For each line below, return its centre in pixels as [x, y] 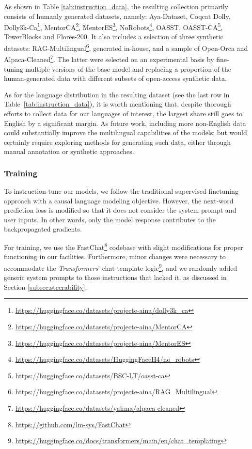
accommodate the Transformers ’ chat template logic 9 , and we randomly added [121, 267]
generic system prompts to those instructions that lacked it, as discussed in [115, 277]
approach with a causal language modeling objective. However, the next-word [119, 200]
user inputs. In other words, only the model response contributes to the [110, 219]
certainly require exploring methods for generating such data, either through [117, 142]
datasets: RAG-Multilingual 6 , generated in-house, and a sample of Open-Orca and [126, 47]
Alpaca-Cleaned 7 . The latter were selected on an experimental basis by [109, 58]
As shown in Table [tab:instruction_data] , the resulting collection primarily [116, 6]
